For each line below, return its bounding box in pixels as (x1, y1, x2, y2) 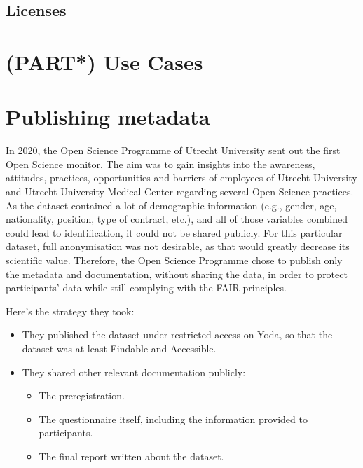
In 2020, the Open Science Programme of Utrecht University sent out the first (6, 143, 341, 158)
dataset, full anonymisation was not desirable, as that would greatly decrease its (6, 239, 350, 254)
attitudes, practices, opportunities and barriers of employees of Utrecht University (6, 170, 357, 185)
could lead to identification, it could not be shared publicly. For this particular (6, 225, 343, 240)
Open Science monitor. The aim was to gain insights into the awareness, (6, 156, 315, 171)
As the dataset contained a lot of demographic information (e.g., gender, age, (6, 198, 337, 212)
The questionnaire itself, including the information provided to (39, 411, 308, 426)
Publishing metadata (6, 102, 210, 131)
